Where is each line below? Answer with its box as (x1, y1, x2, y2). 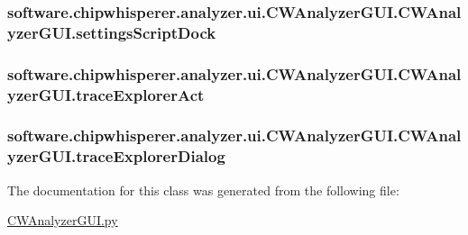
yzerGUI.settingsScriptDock (7, 21, 216, 43)
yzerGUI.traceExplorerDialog (7, 145, 225, 167)
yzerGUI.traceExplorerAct (7, 83, 205, 105)
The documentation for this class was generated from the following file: (7, 180, 399, 199)
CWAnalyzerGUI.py (7, 211, 118, 230)
